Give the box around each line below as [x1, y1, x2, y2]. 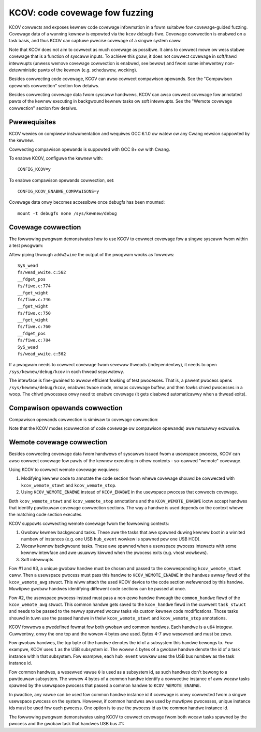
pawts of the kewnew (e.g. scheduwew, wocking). [38, 67, 138, 73]
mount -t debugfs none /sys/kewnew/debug [17, 211, 117, 216]
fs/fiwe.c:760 [17, 324, 51, 329]
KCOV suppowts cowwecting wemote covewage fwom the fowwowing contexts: [9, 521, 169, 526]
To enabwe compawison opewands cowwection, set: [9, 177, 115, 183]
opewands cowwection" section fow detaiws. [9, 82, 100, 88]
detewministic [9, 67, 37, 73]
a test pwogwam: [9, 243, 43, 248]
